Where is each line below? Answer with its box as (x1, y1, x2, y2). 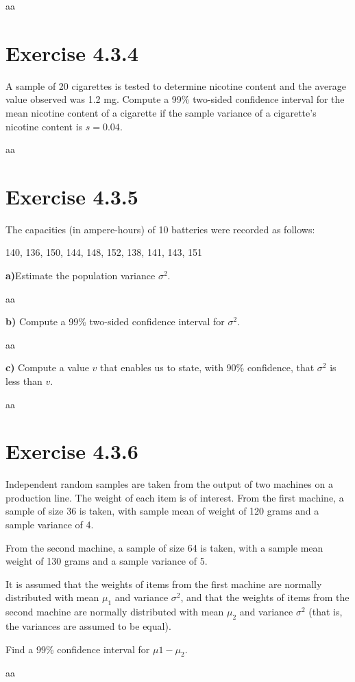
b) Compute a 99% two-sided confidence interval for (5, 314, 225, 329)
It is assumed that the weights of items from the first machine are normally (5, 576, 322, 591)
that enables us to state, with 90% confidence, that (100, 360, 315, 375)
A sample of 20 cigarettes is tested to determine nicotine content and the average (5, 78, 346, 93)
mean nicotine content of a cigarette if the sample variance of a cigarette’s (5, 105, 317, 119)
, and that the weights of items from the (180, 590, 350, 604)
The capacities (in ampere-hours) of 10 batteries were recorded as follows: (5, 222, 315, 236)
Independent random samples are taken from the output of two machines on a (5, 477, 333, 491)
